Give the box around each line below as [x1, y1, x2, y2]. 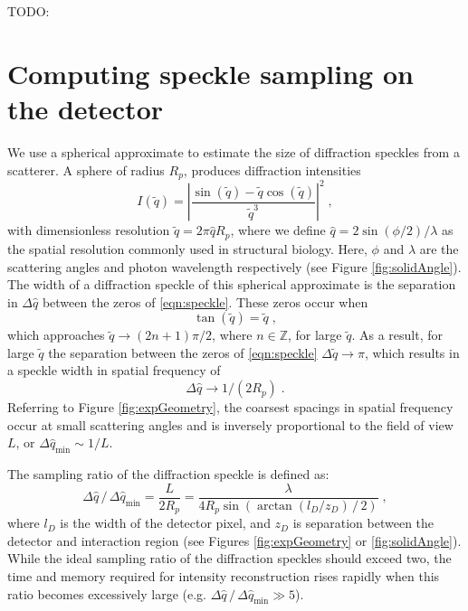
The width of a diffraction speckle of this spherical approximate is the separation [7, 275, 456, 294]
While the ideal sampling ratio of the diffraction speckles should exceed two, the [7, 549, 452, 568]
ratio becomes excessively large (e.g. [7, 584, 206, 603]
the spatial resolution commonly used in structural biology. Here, [7, 239, 368, 258]
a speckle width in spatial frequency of [7, 361, 221, 380]
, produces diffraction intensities [183, 160, 361, 179]
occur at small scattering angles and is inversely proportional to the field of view [7, 415, 454, 434]
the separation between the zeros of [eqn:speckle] [48, 343, 318, 362]
